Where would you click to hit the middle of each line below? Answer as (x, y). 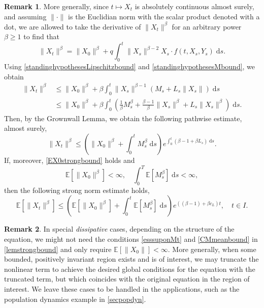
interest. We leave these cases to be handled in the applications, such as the (122, 288)
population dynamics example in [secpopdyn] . (75, 299)
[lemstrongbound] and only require (58, 249)
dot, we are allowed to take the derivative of (73, 26)
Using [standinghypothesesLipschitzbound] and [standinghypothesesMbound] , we (130, 66)
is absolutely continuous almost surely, (194, 6)
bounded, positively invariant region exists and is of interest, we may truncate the (131, 259)
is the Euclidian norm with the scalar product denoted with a (164, 16)
